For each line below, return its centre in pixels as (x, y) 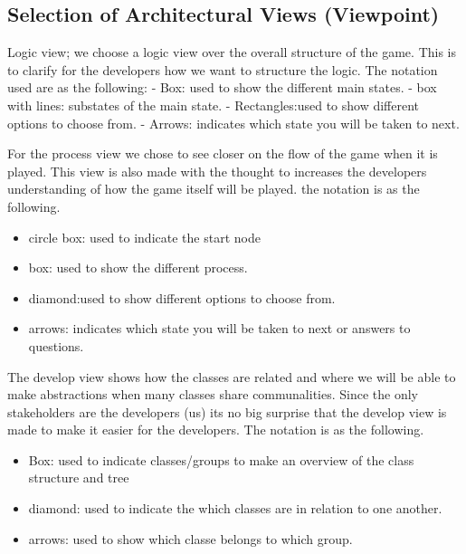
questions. (56, 345)
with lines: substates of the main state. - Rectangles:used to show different (214, 105)
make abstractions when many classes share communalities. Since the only (213, 394)
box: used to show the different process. (138, 267)
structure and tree (79, 478)
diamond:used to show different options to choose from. (182, 297)
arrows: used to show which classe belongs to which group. (190, 538)
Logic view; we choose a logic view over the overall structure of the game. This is (232, 52)
